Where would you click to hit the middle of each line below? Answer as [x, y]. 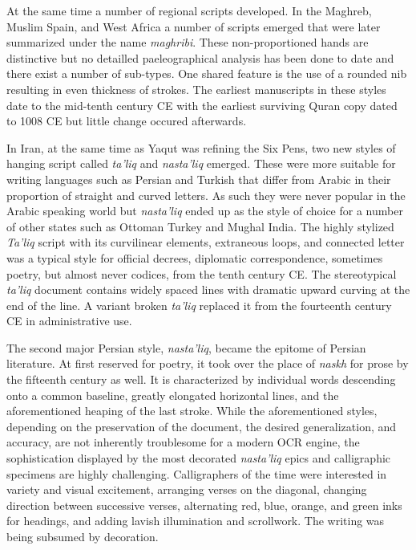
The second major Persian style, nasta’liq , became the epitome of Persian [186, 347]
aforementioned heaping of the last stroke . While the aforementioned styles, [192, 411]
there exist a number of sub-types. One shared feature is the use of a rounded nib [207, 73]
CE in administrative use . [69, 321]
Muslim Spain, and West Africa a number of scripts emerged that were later [194, 26]
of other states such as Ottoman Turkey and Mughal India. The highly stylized [200, 226]
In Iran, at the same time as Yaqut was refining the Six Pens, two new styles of [201, 147]
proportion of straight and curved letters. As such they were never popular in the [206, 195]
